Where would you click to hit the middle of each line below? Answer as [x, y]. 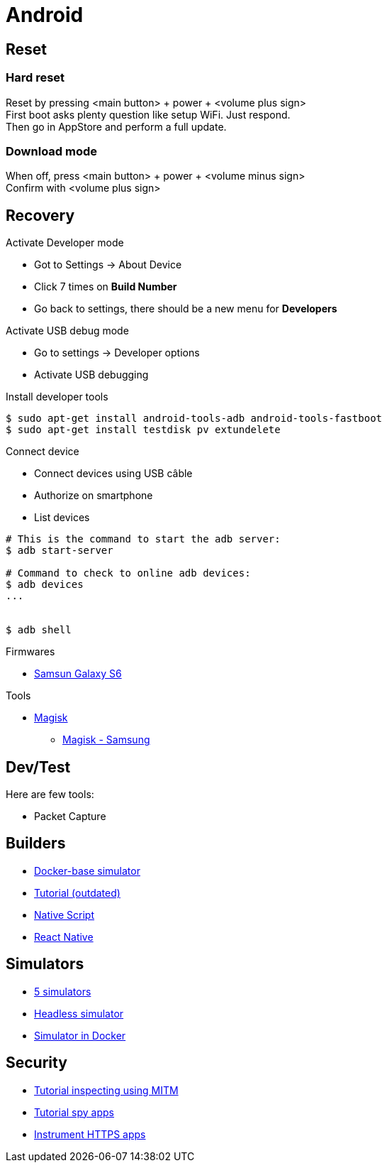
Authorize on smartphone [94, 496]
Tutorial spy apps [74, 1112]
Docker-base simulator [87, 870]
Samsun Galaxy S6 [78, 674]
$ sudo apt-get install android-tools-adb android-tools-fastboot [194, 419]
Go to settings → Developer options [117, 353]
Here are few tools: [50, 794]
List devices [62, 518]
